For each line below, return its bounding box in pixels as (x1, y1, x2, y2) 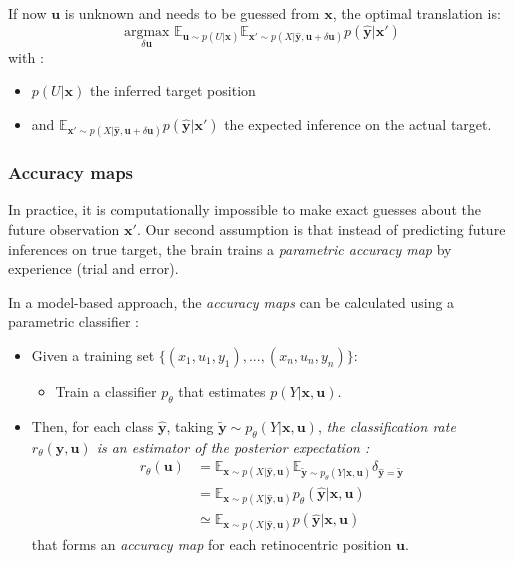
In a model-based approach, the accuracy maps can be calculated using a (8, 291, 455, 312)
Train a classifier (55, 380, 157, 401)
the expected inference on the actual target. (224, 114, 492, 134)
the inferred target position (89, 80, 256, 101)
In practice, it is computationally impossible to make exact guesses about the (8, 199, 481, 220)
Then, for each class (31, 415, 154, 436)
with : (8, 46, 44, 67)
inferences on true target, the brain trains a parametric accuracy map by (8, 238, 452, 259)
